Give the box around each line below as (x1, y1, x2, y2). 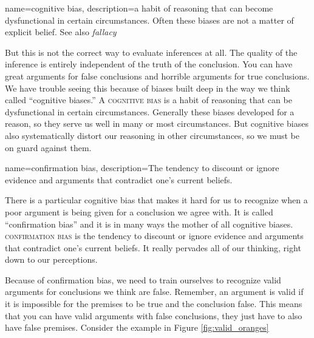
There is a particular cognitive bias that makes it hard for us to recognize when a (5, 194, 308, 206)
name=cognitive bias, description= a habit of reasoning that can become (5, 2, 273, 14)
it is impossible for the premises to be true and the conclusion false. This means (5, 297, 302, 310)
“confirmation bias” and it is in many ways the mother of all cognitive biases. (5, 217, 293, 230)
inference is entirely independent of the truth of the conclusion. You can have (5, 58, 293, 70)
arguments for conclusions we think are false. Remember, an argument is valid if (5, 285, 304, 298)
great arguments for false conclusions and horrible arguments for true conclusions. (5, 69, 310, 82)
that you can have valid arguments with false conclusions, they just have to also (5, 309, 302, 322)
